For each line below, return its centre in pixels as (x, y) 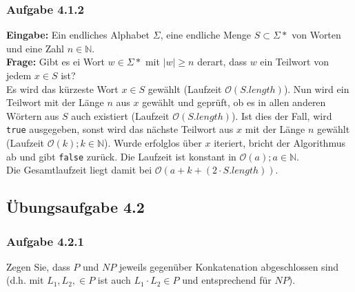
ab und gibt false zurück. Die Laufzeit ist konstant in (121, 156)
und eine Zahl (35, 48)
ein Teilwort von (294, 62)
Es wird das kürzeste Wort (62, 88)
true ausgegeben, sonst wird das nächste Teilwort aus (120, 129)
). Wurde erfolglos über (153, 143)
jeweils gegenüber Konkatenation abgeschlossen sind (229, 266)
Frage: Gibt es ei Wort (55, 62)
